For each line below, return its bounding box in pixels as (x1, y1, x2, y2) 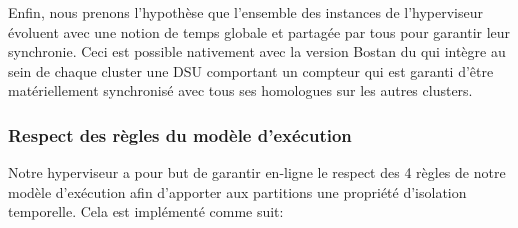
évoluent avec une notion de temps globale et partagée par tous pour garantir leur (8, 21, 511, 42)
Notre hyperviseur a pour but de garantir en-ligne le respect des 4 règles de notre (8, 162, 506, 183)
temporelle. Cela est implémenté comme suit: (8, 201, 284, 222)
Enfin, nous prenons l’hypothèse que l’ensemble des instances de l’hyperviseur (8, 2, 484, 22)
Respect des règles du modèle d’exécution (8, 122, 352, 147)
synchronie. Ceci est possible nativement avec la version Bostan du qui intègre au (8, 41, 506, 62)
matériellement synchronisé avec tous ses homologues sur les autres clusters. (8, 80, 473, 101)
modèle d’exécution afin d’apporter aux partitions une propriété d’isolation (8, 181, 467, 202)
